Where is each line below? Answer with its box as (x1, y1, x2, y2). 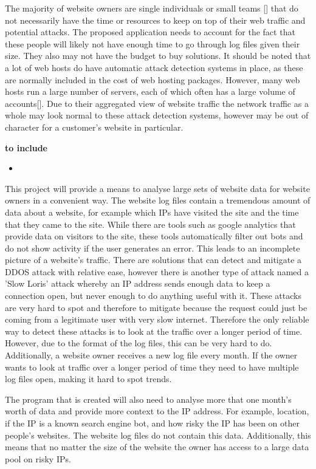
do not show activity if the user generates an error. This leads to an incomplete (5, 241, 300, 254)
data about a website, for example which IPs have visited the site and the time (5, 205, 299, 218)
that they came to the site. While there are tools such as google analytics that (5, 217, 296, 230)
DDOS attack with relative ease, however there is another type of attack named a (5, 265, 309, 278)
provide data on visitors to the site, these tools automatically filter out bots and (5, 230, 303, 242)
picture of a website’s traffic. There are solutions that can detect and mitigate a (5, 253, 302, 266)
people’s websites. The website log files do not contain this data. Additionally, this (5, 428, 311, 441)
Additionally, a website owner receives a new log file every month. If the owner (5, 349, 298, 361)
